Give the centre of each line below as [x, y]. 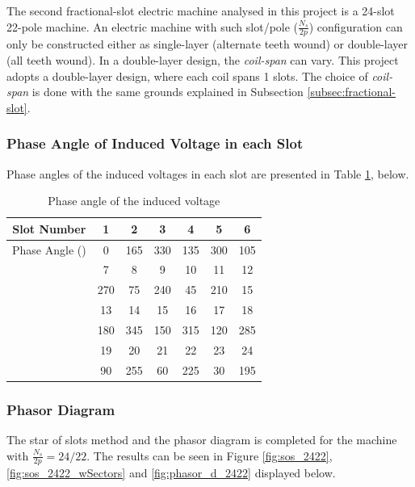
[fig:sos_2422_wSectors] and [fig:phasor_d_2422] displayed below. [171, 473]
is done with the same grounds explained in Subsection [168, 92]
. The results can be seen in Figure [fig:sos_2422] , [210, 455]
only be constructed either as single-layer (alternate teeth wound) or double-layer [207, 44]
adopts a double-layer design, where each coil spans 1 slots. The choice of [187, 76]
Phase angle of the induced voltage [134, 201]
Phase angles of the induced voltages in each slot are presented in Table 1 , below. [208, 173]
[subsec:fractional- [351, 92]
